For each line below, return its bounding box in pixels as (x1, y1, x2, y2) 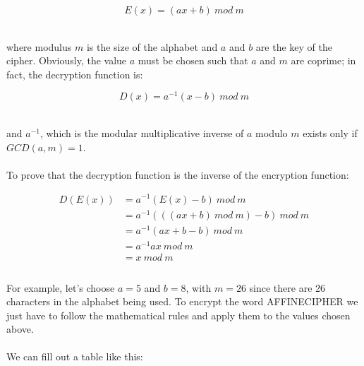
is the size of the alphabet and (86, 39, 218, 54)
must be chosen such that (138, 53, 248, 68)
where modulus (6, 39, 72, 54)
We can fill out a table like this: (6, 349, 143, 364)
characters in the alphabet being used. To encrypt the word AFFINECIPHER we (6, 294, 358, 309)
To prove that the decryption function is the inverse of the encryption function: (6, 167, 349, 182)
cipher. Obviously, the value (6, 53, 127, 68)
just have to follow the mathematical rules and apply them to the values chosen (6, 307, 351, 322)
